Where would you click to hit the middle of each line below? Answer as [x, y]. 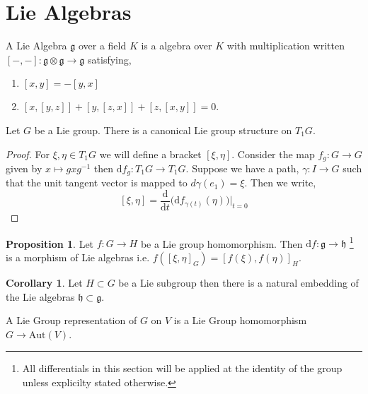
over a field [102, 46]
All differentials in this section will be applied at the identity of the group [182, 368]
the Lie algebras [40, 296]
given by [24, 168]
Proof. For [28, 154]
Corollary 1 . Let [44, 282]
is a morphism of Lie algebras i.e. [78, 257]
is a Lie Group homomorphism [240, 320]
